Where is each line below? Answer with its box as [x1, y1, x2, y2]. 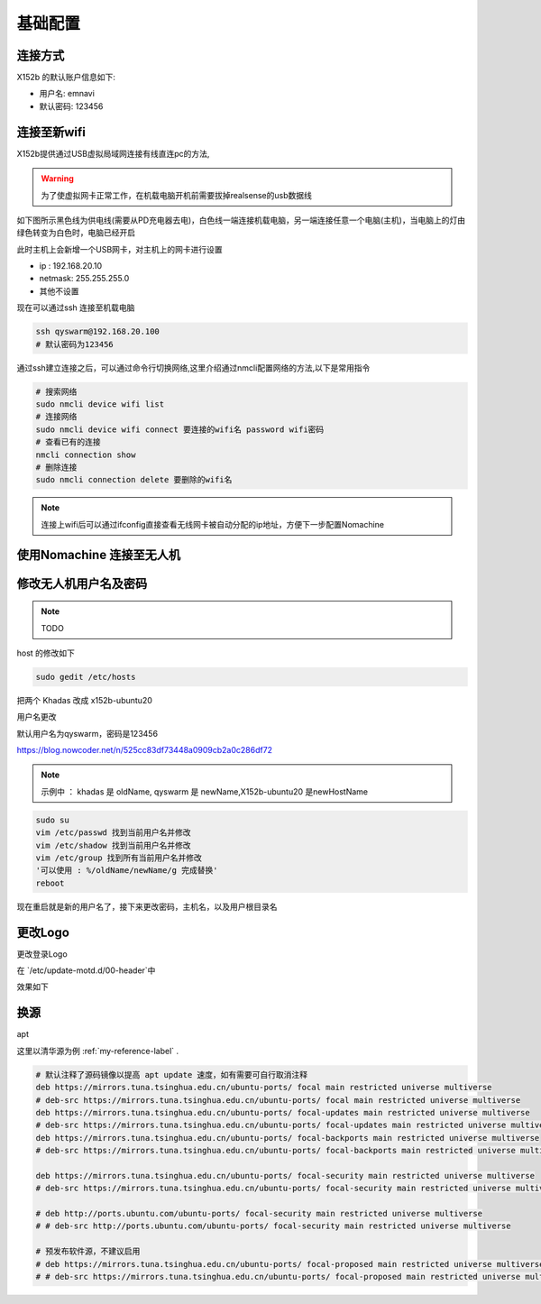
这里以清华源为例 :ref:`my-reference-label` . [16, 1045, 179, 1056]
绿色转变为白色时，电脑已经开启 [16, 227, 135, 238]
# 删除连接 [35, 462, 78, 473]
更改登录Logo [16, 948, 68, 960]
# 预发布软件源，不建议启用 [35, 1246, 141, 1257]
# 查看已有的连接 [35, 437, 101, 447]
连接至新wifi [16, 124, 86, 140]
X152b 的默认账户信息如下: [16, 72, 116, 83]
